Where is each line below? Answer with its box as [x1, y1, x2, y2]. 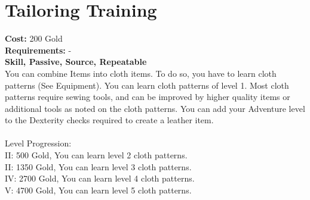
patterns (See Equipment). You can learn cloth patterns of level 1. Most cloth [5, 79, 289, 91]
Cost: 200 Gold [5, 32, 63, 45]
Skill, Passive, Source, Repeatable [5, 55, 147, 68]
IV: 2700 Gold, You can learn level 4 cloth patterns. [5, 172, 195, 185]
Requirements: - [5, 43, 72, 56]
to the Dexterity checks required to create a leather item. [5, 114, 214, 126]
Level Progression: [5, 137, 72, 149]
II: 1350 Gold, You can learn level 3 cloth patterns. [5, 160, 192, 173]
